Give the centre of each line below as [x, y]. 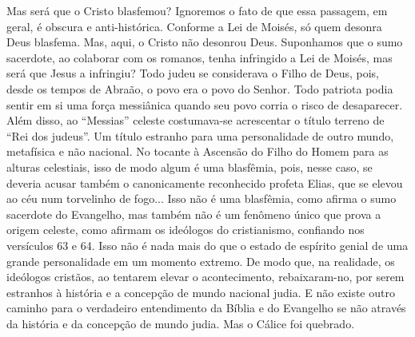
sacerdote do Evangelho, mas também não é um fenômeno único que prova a [194, 214]
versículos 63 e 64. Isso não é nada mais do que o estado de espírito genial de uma [207, 245]
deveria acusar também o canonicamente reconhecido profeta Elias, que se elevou [205, 182]
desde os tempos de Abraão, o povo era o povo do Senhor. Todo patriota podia [200, 88]
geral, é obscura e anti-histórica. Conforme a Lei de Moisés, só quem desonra [194, 26]
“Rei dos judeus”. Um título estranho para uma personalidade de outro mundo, [200, 135]
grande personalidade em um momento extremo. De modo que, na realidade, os [201, 261]
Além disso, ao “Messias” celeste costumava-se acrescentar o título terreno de [196, 120]
